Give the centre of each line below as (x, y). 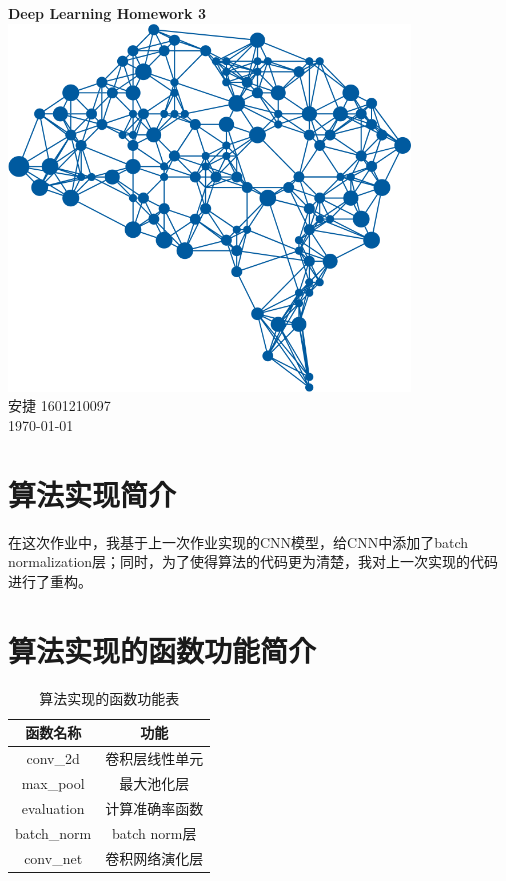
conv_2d (53, 758)
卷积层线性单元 (154, 758)
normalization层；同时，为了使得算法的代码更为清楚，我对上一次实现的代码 (253, 561)
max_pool (53, 782)
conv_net (53, 857)
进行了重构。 (50, 580)
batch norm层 (154, 832)
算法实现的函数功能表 (109, 697)
